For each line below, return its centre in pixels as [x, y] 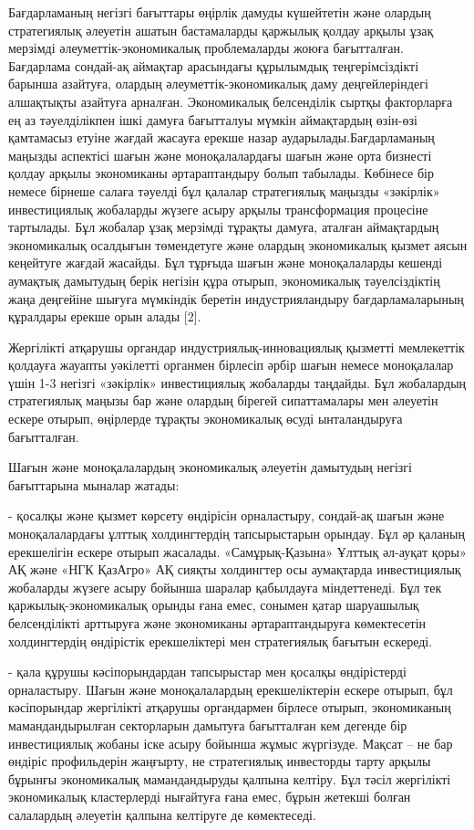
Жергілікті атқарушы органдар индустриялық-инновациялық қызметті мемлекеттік [237, 347]
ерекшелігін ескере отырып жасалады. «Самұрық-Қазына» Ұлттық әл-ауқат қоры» [237, 551]
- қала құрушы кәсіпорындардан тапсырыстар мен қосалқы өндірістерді [207, 672]
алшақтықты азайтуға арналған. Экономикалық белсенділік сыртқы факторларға [231, 101]
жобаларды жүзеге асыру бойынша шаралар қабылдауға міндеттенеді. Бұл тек [225, 587]
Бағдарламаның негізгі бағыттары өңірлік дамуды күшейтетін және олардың [220, 12]
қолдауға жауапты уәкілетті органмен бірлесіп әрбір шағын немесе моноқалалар [231, 365]
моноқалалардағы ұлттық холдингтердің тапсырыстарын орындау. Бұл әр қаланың [237, 534]
